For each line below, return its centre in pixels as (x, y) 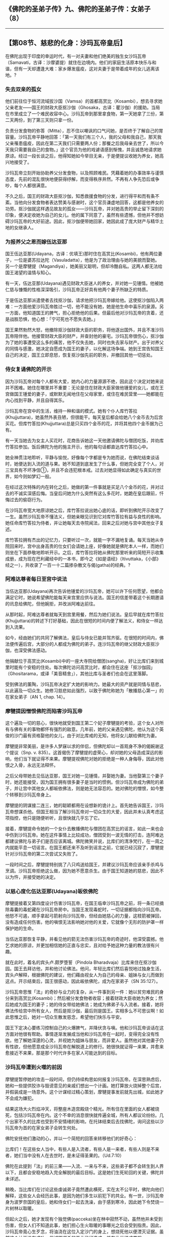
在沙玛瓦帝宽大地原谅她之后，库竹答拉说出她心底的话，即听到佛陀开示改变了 (84, 510)
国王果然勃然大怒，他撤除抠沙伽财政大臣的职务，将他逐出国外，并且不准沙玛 (84, 330)
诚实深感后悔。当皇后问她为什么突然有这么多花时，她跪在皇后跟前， (89, 493)
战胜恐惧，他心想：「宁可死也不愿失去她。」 (54, 319)
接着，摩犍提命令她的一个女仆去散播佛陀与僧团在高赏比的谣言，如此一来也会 (84, 829)
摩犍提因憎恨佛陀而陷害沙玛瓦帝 (44, 711)
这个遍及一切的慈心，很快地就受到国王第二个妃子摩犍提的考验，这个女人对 (82, 723)
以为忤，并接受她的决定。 (32, 877)
